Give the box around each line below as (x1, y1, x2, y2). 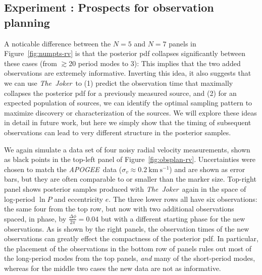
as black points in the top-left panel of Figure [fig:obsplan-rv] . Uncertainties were (4, 154, 256, 164)
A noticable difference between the (4, 38, 111, 48)
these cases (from (4, 58, 57, 68)
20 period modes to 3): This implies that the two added (69, 58, 241, 68)
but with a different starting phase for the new (100, 213, 245, 224)
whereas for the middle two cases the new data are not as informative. (4, 262, 221, 273)
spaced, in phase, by (4, 213, 67, 224)
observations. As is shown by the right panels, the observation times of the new (4, 223, 249, 234)
